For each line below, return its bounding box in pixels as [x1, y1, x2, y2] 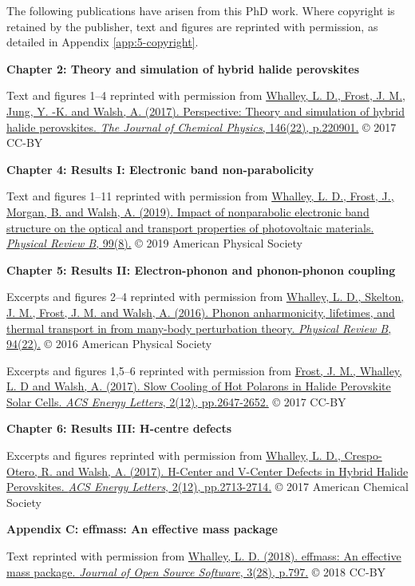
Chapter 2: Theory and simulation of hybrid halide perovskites [6, 60, 360, 77]
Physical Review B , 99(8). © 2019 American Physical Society [6, 235, 302, 251]
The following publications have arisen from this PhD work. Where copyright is [6, 2, 395, 18]
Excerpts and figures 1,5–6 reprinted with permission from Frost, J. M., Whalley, [6, 362, 402, 378]
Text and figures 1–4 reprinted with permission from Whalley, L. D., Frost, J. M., [6, 87, 405, 104]
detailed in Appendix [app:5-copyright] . [6, 34, 199, 50]
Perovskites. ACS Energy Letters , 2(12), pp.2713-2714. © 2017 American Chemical [6, 478, 409, 495]
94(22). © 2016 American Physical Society [6, 335, 212, 352]
